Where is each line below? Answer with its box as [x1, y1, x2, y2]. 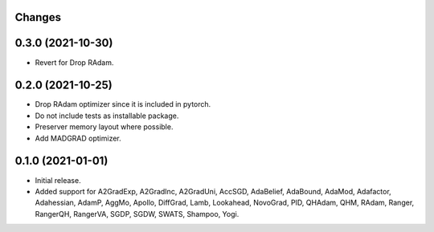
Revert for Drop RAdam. [35, 57, 114, 67]
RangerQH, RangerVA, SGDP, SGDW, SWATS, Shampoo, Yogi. [35, 209, 240, 218]
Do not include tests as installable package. [35, 111, 179, 120]
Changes [14, 10, 62, 24]
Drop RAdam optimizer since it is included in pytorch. [35, 100, 211, 109]
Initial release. [35, 175, 81, 185]
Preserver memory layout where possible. [35, 122, 174, 132]
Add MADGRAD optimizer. [35, 133, 122, 143]
